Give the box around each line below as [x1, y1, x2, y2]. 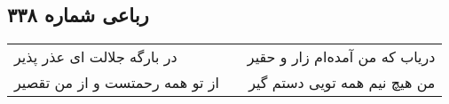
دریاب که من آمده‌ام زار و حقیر [247, 46, 436, 68]
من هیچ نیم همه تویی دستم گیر [248, 72, 436, 93]
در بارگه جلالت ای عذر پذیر [14, 46, 177, 68]
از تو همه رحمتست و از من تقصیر [14, 72, 219, 93]
